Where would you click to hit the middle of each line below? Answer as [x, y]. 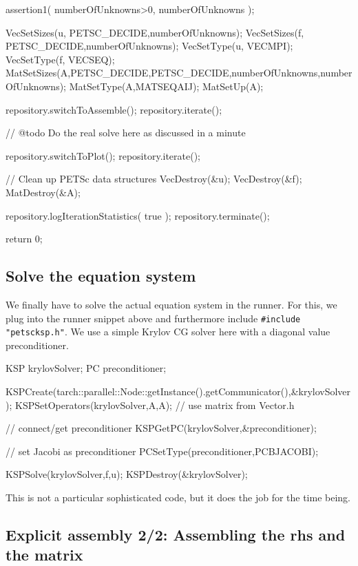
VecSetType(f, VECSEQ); [60, 59]
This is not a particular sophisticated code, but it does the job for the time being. [178, 497]
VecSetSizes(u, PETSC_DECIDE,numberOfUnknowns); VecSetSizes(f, [155, 32]
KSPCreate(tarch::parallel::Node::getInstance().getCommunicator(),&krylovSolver [178, 391]
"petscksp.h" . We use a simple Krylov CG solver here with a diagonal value [168, 332]
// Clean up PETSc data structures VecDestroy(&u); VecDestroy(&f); [154, 179]
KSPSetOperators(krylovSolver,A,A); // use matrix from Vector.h [155, 405]
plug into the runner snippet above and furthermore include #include [153, 318]
